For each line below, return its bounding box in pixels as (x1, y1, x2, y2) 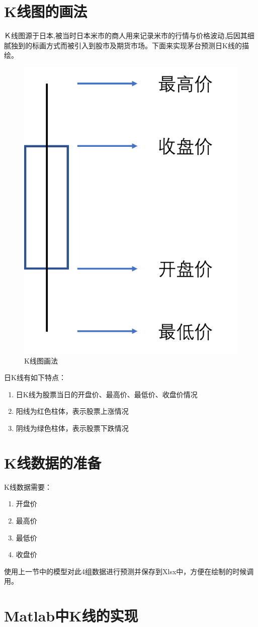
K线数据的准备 (4, 452, 102, 473)
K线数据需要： (4, 481, 52, 492)
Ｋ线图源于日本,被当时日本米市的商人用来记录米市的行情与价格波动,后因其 (4, 30, 247, 41)
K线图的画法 (4, 1, 88, 22)
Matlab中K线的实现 (4, 605, 138, 626)
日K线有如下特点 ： (4, 372, 66, 383)
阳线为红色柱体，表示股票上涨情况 (16, 406, 129, 416)
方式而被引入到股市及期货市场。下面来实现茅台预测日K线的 (46, 40, 242, 50)
